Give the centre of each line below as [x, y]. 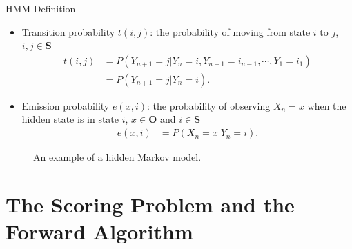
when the [327, 105]
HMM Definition [41, 8]
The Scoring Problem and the [150, 204]
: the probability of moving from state [230, 31]
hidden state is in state [70, 119]
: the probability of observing [208, 105]
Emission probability [66, 105]
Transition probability [68, 31]
